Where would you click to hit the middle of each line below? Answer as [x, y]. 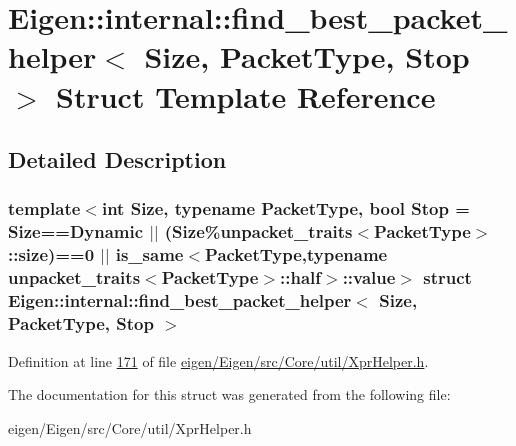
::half [301, 277]
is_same [149, 254]
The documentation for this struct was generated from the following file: [229, 394]
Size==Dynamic [76, 231]
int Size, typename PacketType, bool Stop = [285, 208]
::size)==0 [51, 254]
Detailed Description [117, 159]
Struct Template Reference [246, 95]
